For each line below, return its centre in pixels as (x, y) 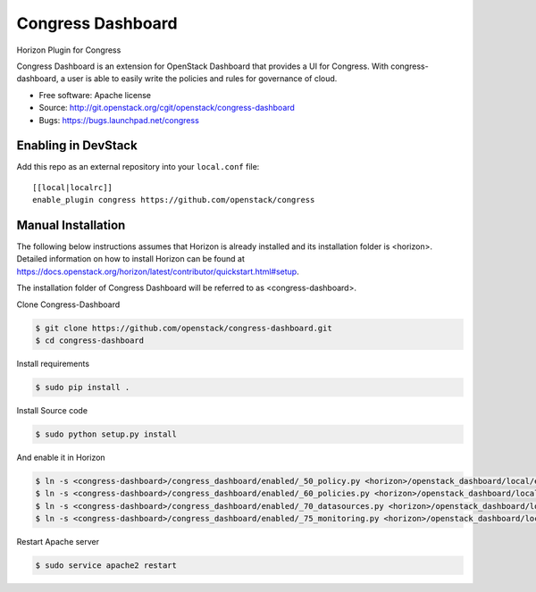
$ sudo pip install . (83, 387)
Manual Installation (71, 225)
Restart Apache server (58, 542)
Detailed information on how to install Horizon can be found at (130, 259)
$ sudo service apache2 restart (106, 566)
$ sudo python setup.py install (106, 434)
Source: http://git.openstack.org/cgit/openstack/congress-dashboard (167, 108)
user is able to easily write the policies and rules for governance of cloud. (202, 79)
